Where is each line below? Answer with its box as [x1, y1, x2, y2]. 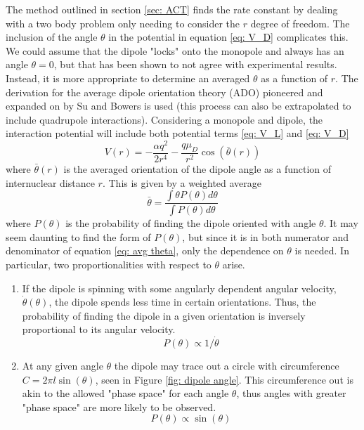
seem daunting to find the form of [6, 229, 151, 244]
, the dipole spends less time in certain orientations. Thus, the [48, 294, 316, 309]
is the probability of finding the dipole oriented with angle [65, 216, 316, 230]
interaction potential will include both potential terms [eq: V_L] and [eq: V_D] [6, 126, 349, 141]
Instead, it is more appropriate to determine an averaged [6, 70, 250, 85]
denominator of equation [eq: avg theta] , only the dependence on [6, 243, 284, 258]
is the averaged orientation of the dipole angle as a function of [63, 162, 332, 176]
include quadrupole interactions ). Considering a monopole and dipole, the [6, 112, 323, 126]
